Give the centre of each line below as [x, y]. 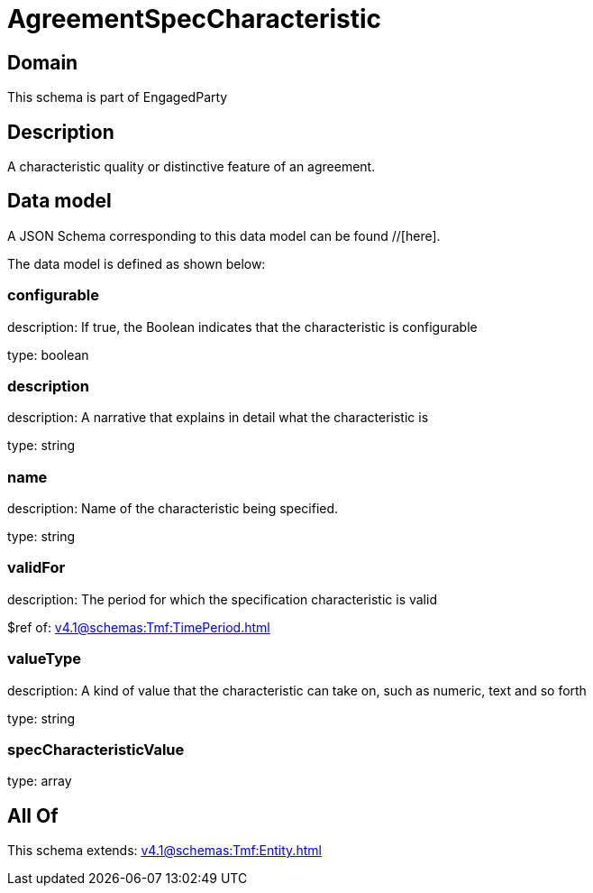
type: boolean [48, 354]
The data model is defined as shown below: [137, 263]
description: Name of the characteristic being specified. [173, 509]
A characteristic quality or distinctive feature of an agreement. [192, 167]
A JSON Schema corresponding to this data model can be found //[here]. [224, 235]
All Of [33, 815]
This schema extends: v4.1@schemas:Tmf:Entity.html [164, 851]
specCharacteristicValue [96, 749]
